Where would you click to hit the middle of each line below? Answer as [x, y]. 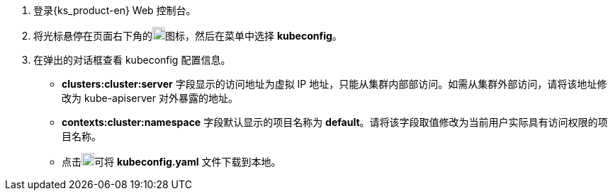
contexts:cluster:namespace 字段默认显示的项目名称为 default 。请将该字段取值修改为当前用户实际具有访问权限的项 [335, 122]
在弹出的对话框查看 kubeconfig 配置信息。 [132, 60]
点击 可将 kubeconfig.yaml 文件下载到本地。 [171, 162]
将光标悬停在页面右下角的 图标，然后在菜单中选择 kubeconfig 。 [188, 36]
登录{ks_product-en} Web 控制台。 [115, 10]
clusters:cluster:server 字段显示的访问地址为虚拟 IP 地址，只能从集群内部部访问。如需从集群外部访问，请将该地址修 [334, 84]
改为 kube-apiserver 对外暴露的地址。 [150, 98]
